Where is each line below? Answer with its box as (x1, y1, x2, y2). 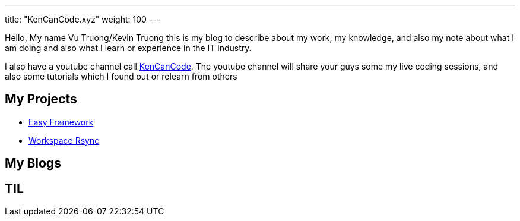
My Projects (5, 91, 77, 107)
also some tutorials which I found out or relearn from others (5, 71, 237, 81)
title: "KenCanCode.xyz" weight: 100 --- (5, 14, 161, 24)
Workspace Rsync (28, 135, 100, 146)
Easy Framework (28, 116, 94, 127)
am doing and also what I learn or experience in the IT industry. (5, 43, 252, 53)
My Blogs (5, 156, 61, 171)
